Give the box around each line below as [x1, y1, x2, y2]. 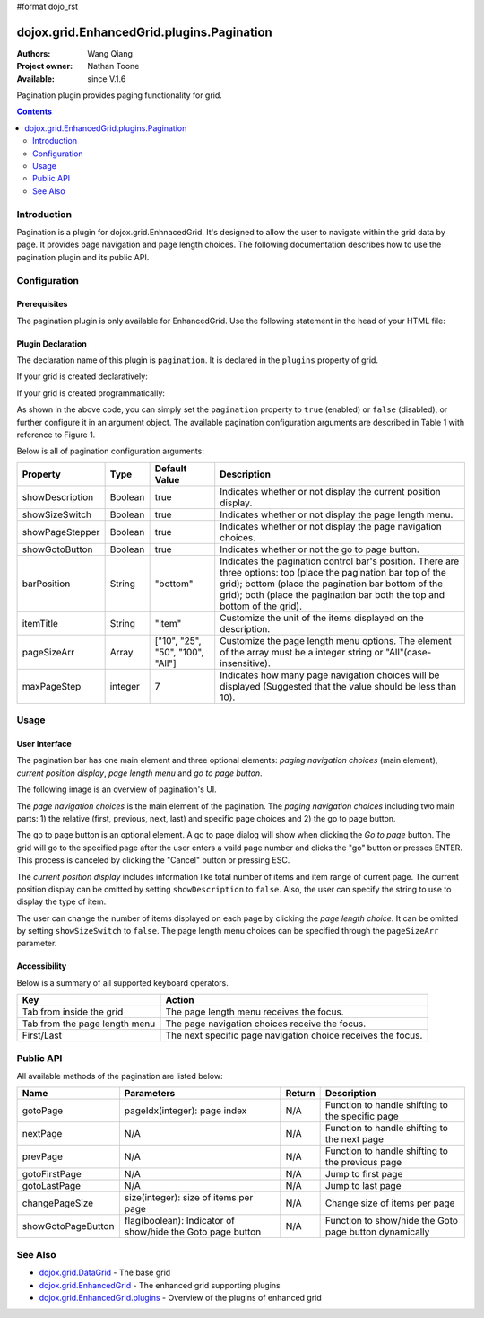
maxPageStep [22, 680, 82, 692]
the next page [324, 1133, 385, 1146]
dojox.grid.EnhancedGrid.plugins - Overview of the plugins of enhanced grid [39, 1292, 322, 1303]
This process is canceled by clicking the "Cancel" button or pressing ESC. [16, 855, 290, 865]
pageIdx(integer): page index [124, 1104, 247, 1117]
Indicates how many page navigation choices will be [220, 669, 440, 681]
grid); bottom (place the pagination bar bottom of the [220, 577, 444, 590]
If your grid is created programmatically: [16, 387, 166, 399]
